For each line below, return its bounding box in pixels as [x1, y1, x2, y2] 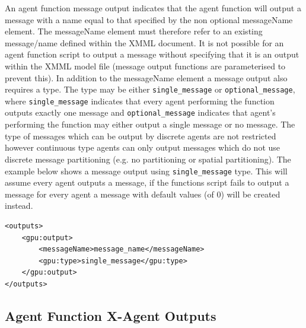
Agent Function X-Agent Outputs [5, 306, 216, 324]
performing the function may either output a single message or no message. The [5, 118, 295, 130]
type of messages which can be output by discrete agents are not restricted [5, 129, 276, 142]
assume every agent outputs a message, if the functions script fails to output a [5, 176, 289, 189]
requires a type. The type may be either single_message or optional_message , [5, 83, 295, 95]
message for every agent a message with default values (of [5, 187, 214, 200]
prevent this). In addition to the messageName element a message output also [5, 71, 288, 84]
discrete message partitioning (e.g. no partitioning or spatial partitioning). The [5, 152, 291, 165]
